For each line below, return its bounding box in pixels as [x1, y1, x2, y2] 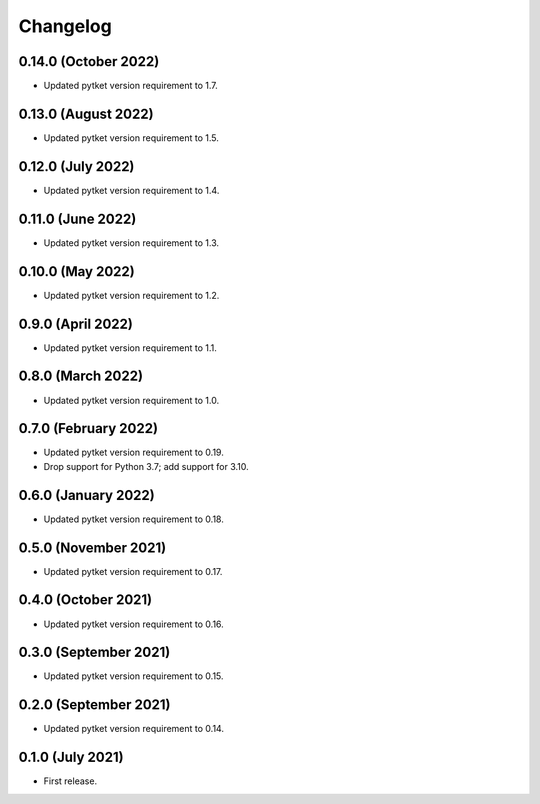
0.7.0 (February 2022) [18, 420, 159, 437]
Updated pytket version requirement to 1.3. [43, 236, 220, 249]
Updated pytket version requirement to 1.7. [43, 80, 219, 92]
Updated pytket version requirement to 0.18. [43, 513, 224, 525]
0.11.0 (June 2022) [18, 210, 137, 227]
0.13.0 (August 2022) [18, 105, 154, 122]
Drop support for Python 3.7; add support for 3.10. [43, 460, 249, 472]
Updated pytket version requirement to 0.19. [43, 446, 224, 459]
